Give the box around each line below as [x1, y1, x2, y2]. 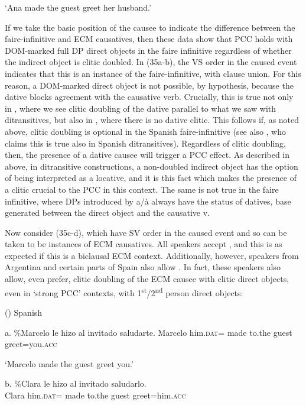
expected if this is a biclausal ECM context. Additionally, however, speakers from [5, 249, 299, 261]
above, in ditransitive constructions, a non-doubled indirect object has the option [5, 160, 298, 172]
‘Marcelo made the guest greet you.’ [5, 357, 134, 370]
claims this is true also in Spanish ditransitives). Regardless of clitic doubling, [5, 137, 286, 149]
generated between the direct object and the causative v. [5, 206, 210, 219]
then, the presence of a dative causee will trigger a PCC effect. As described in [5, 148, 290, 161]
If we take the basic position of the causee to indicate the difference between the [5, 21, 295, 33]
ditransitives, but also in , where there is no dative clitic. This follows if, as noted [5, 114, 300, 126]
